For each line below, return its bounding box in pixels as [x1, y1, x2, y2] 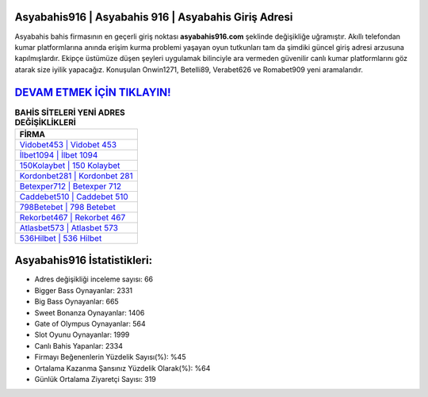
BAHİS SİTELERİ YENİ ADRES [14, 107, 126, 118]
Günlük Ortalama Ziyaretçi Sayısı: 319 [34, 375, 156, 384]
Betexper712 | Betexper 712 [19, 181, 122, 192]
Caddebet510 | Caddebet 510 [19, 191, 128, 202]
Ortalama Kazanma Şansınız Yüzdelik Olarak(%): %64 [34, 363, 211, 372]
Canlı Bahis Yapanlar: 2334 [34, 341, 123, 350]
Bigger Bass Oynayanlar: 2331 [34, 285, 133, 295]
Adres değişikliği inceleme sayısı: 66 [34, 274, 154, 284]
